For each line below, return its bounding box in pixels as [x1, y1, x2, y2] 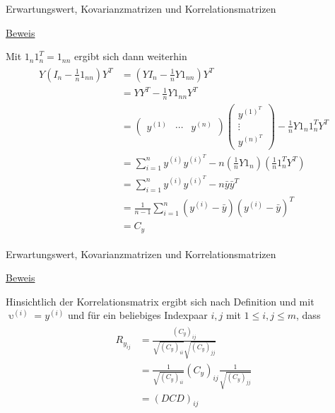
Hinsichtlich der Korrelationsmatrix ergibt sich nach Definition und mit [6, 293, 315, 308]
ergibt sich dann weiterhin [74, 49, 187, 64]
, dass [296, 308, 321, 322]
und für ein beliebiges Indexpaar [67, 308, 208, 322]
